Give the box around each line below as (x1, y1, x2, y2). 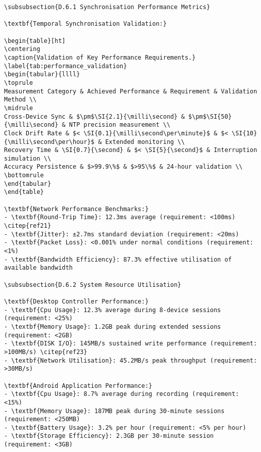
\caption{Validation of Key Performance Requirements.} (4, 54, 196, 61)
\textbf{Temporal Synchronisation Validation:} (4, 20, 167, 28)
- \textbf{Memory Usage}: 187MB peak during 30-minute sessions (4, 407, 225, 415)
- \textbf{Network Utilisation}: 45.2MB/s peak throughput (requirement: (4, 357, 257, 364)
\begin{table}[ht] (4, 37, 66, 44)
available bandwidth (4, 264, 73, 272)
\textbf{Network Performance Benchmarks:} (4, 205, 149, 213)
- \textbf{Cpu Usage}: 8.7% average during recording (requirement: (4, 390, 239, 398)
